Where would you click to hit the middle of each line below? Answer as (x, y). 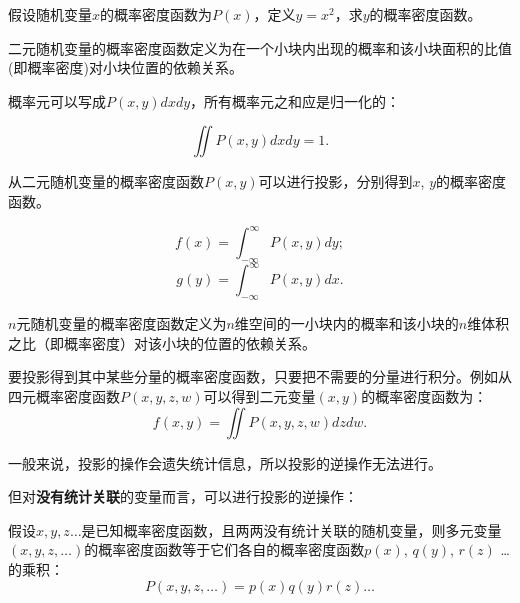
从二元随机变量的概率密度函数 (106, 181)
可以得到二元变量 (259, 395)
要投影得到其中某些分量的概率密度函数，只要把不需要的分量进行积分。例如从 (260, 376)
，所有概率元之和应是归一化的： (295, 100)
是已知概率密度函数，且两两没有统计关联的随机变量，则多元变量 (291, 529)
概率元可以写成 (57, 100)
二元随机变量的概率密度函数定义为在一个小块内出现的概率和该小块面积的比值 (260, 47)
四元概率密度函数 (64, 395)
